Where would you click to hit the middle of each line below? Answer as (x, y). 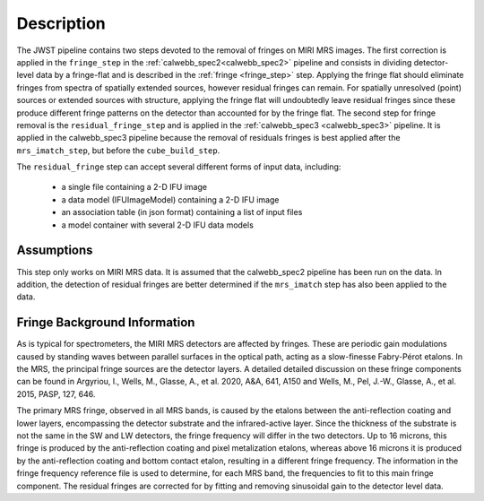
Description (61, 23)
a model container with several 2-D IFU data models (158, 225)
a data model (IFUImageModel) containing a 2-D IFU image (170, 199)
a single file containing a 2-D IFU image (134, 187)
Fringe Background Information (106, 323)
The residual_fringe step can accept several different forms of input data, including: (179, 167)
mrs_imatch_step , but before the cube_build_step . (118, 150)
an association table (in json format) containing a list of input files (182, 212)
